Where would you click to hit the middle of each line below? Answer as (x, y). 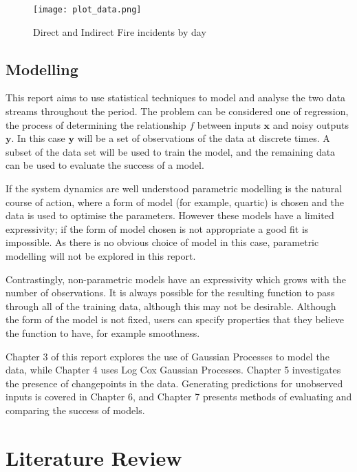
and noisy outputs (311, 124)
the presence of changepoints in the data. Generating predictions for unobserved (174, 383)
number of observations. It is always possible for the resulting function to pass (170, 293)
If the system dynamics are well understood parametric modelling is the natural (174, 188)
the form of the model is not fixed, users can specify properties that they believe (175, 319)
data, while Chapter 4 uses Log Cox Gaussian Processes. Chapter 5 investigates (173, 370)
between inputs (229, 124)
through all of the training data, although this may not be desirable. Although (171, 306)
